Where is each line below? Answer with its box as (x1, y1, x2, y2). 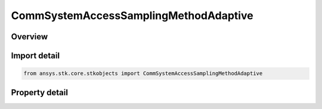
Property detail (11, 87, 69, 98)
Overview (11, 32, 48, 42)
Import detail (11, 51, 60, 61)
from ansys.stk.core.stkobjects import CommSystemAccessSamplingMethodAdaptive (23, 70, 263, 77)
